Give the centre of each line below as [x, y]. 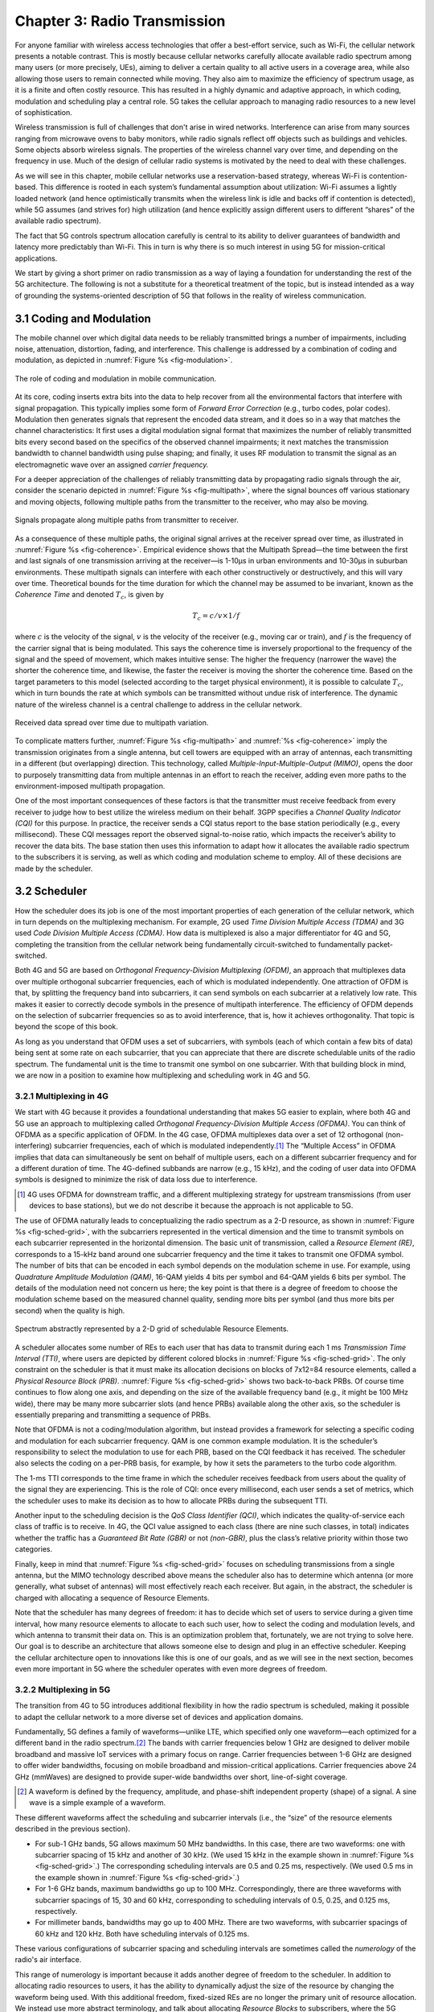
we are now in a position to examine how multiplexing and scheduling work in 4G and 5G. [163, 1075]
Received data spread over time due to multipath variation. [112, 722]
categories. [33, 1549]
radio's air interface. [48, 1960]
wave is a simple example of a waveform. [98, 1803]
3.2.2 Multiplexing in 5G [63, 1689]
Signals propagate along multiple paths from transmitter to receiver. [127, 520]
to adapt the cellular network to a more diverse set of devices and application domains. [159, 1717]
